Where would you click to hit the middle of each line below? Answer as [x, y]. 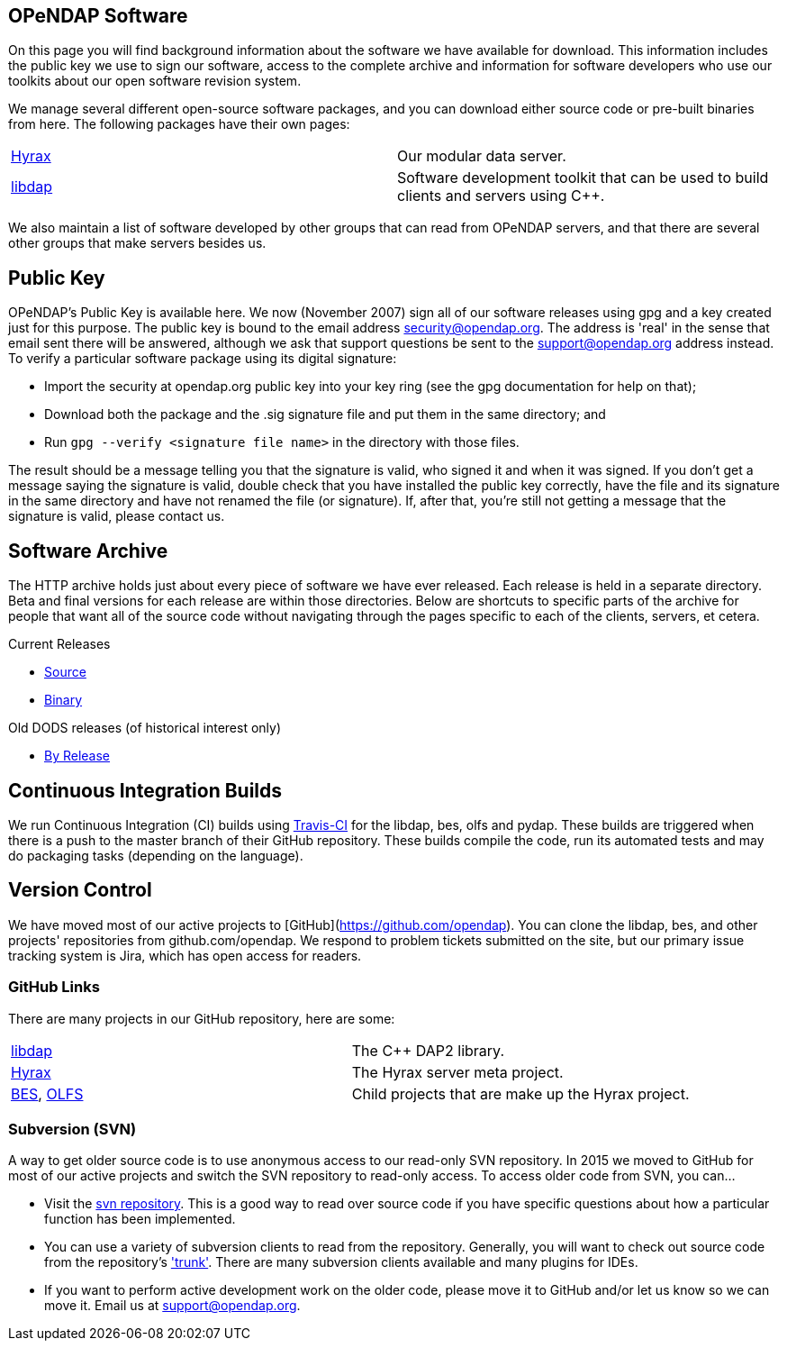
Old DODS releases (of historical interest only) [145, 728]
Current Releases [59, 644]
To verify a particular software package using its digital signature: [203, 359]
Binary [63, 700]
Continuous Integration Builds [145, 790]
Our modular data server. [482, 156]
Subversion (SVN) [72, 1129]
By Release [77, 756]
